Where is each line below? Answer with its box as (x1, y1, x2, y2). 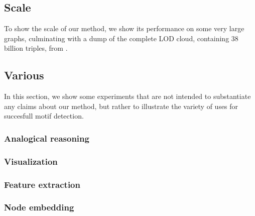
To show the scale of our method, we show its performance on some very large (4, 23, 244, 34)
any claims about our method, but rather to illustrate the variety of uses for (4, 100, 238, 111)
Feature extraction (4, 178, 80, 190)
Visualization (4, 155, 58, 167)
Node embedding (4, 201, 74, 213)
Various (4, 67, 44, 83)
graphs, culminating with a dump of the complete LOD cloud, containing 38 (4, 33, 238, 43)
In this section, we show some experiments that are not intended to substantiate (4, 91, 251, 101)
